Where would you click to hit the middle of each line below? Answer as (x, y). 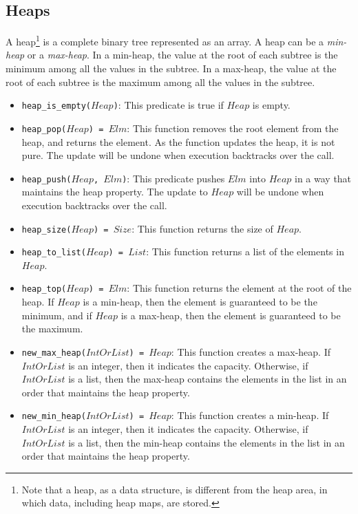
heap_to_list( (54, 253)
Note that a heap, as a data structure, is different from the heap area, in (175, 489)
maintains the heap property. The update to (115, 192)
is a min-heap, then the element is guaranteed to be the (200, 302)
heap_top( (44, 289)
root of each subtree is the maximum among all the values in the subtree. (160, 82)
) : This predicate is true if (168, 105)
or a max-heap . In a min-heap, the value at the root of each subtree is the (182, 55)
